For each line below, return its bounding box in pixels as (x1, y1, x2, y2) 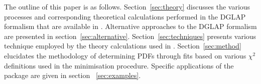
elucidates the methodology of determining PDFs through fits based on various (4, 50, 246, 60)
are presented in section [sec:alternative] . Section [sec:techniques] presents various (4, 30, 256, 41)
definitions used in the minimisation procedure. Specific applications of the (4, 60, 234, 70)
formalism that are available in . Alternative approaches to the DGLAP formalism (4, 21, 257, 31)
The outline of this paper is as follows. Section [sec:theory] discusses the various (4, 1, 250, 11)
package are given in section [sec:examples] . (4, 70, 141, 80)
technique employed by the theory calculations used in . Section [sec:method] (4, 40, 241, 51)
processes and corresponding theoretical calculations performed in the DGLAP (4, 11, 246, 21)
